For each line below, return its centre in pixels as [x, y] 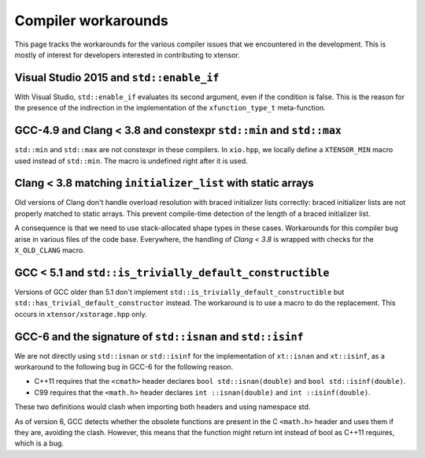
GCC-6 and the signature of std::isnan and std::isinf [159, 336]
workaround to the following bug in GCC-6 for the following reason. [124, 367]
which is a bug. [39, 443]
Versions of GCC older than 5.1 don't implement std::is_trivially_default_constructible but [179, 292]
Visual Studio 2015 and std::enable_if [117, 78]
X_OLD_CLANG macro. [50, 250]
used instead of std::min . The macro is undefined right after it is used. [131, 161]
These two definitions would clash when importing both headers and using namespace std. [163, 407]
